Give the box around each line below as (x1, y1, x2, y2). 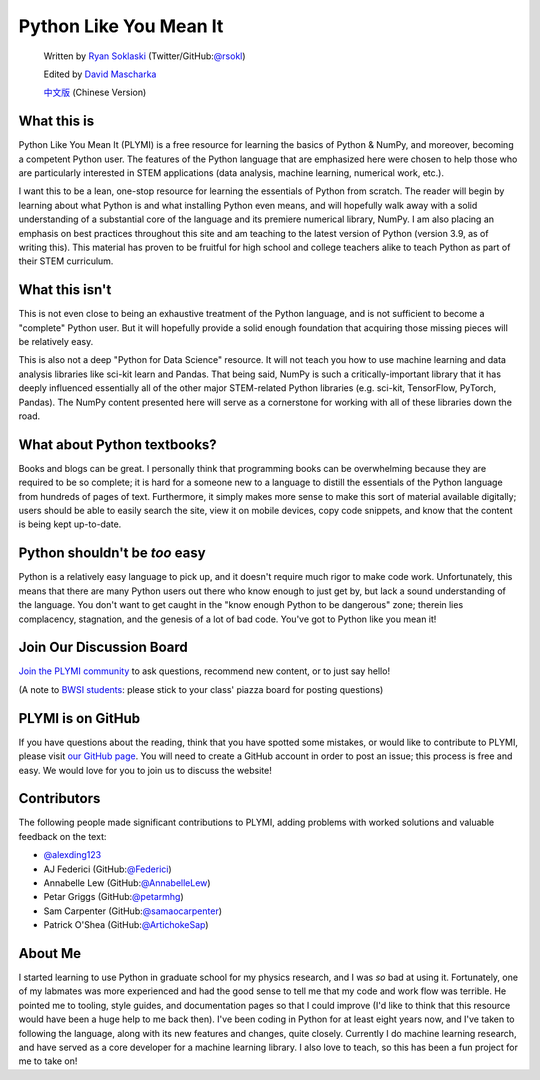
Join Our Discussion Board (18, 639, 189, 656)
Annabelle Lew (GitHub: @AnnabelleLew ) (43, 877, 211, 889)
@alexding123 (43, 849, 102, 861)
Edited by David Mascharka (43, 68, 157, 80)
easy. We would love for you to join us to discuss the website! (18, 764, 272, 776)
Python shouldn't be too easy (18, 545, 206, 562)
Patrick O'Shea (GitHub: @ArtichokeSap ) (43, 919, 209, 931)
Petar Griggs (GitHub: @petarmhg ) (43, 891, 184, 903)
